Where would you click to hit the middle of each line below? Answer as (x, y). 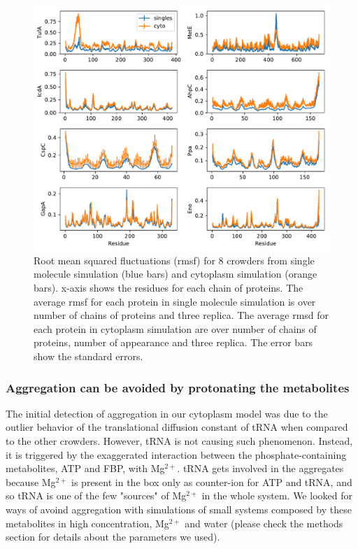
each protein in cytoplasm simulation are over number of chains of (175, 328)
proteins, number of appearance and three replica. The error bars (173, 342)
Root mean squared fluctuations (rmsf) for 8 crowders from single (174, 260)
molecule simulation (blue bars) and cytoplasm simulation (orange (176, 274)
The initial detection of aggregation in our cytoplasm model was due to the (167, 413)
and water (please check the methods (264, 523)
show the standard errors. (88, 356)
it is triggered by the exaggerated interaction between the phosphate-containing (176, 454)
